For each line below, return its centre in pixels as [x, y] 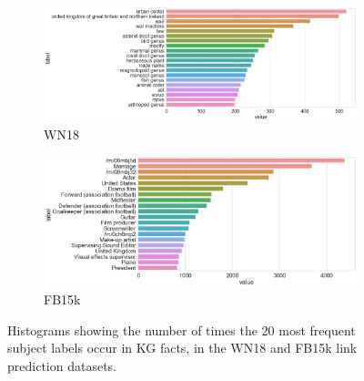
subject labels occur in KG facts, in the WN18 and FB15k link [182, 348]
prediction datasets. [62, 365]
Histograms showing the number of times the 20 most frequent [182, 330]
